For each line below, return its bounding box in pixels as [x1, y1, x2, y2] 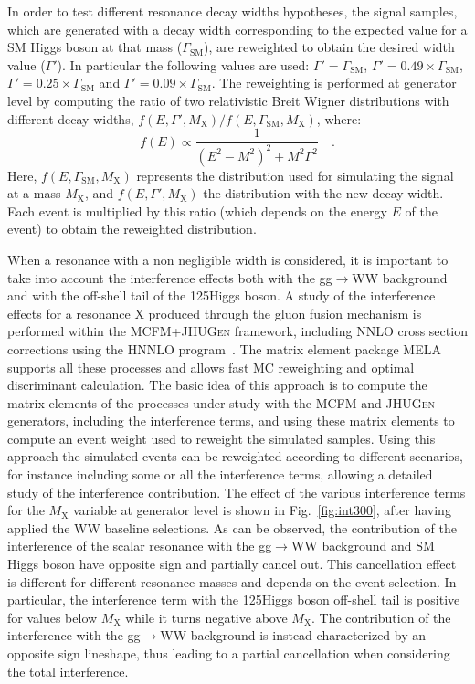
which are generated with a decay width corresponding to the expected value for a [7, 19, 468, 38]
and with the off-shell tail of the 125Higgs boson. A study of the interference [7, 286, 436, 305]
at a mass [7, 184, 61, 203]
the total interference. [7, 661, 129, 680]
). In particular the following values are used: [57, 55, 310, 74]
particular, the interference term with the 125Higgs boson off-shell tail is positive [7, 590, 460, 609]
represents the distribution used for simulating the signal [136, 165, 454, 184]
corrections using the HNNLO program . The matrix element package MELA [7, 339, 441, 358]
